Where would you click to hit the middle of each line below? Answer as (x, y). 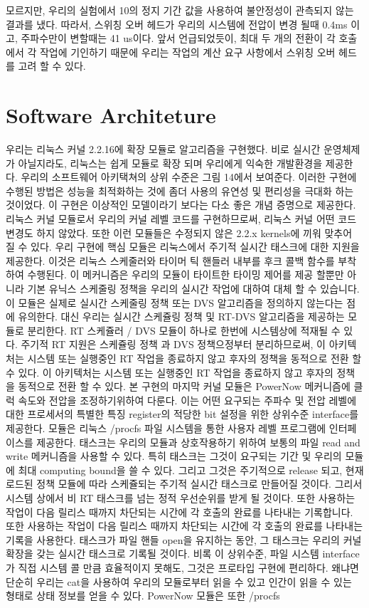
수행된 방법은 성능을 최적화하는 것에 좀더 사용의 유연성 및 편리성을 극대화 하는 (180, 190)
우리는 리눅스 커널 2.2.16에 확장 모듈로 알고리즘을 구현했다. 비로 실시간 (163, 149)
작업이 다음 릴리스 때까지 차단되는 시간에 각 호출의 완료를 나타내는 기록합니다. (180, 512)
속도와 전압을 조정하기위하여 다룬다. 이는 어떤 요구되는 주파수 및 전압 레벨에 (187, 400)
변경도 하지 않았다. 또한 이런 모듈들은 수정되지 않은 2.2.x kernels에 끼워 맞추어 (179, 232)
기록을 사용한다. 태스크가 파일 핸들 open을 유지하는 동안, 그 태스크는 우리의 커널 (184, 539)
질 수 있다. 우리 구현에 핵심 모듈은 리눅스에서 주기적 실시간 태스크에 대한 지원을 (183, 247)
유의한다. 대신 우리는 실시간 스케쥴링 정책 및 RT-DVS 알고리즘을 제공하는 (181, 316)
